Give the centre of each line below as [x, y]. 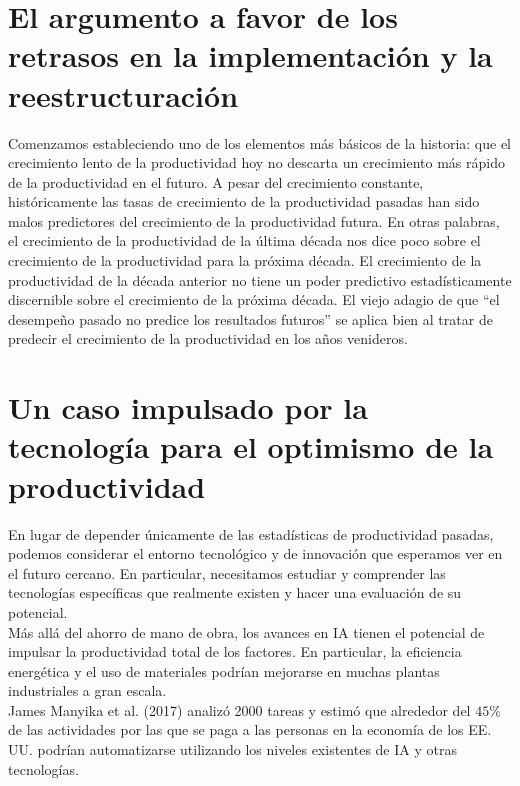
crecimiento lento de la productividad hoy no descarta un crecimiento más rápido [256, 162]
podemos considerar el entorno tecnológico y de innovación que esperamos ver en [255, 553]
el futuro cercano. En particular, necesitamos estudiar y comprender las [227, 572]
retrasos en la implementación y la [250, 55]
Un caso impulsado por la [188, 407]
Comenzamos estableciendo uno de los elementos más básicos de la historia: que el [260, 142]
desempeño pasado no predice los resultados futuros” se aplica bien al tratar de [250, 318]
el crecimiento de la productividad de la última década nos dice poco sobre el [244, 240]
